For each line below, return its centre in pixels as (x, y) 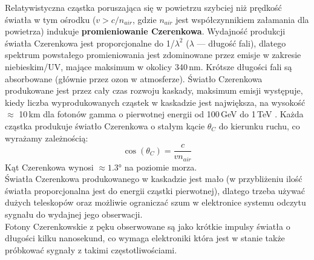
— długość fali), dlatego (241, 43)
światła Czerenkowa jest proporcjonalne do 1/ (90, 43)
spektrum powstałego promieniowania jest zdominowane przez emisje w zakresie (153, 55)
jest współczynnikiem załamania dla (242, 19)
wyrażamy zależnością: (47, 138)
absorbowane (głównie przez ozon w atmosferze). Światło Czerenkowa (134, 78)
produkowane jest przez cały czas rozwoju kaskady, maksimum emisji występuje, (154, 90)
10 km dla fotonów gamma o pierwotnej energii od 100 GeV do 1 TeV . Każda (161, 114)
